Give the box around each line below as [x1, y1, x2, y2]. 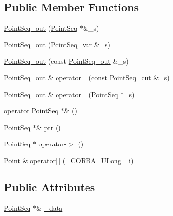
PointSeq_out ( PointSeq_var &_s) [4, 39, 111, 49]
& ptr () [36, 122, 61, 132]
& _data [36, 202, 63, 213]
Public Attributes [4, 179, 95, 194]
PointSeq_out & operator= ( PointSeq [4, 89, 118, 99]
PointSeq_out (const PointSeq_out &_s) [4, 56, 129, 66]
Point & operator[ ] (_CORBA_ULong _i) [4, 155, 134, 165]
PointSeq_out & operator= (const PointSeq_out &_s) [4, 72, 170, 82]
